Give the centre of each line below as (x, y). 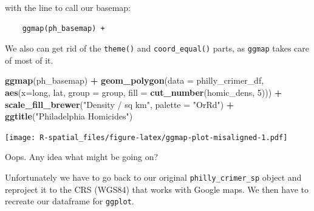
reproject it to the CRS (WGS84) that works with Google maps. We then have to (157, 189)
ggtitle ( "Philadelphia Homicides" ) (69, 116)
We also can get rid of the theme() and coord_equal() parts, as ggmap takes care (157, 48)
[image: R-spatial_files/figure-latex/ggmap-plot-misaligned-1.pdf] (146, 137)
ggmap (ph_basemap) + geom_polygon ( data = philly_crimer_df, (135, 80)
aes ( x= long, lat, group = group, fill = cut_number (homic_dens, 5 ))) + (144, 92)
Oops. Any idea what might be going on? (82, 157)
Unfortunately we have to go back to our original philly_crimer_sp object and (153, 177)
